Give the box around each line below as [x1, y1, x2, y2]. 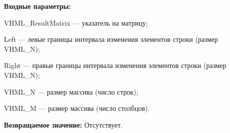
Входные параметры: [4, 1, 71, 11]
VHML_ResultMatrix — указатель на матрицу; [4, 17, 148, 28]
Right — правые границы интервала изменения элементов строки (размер [4, 60, 227, 70]
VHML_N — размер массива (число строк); [4, 86, 138, 97]
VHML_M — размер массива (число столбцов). [4, 103, 150, 113]
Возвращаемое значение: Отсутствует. [4, 119, 123, 130]
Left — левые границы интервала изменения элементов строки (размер [4, 34, 218, 44]
